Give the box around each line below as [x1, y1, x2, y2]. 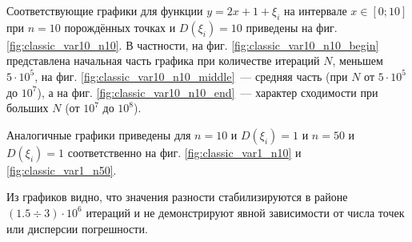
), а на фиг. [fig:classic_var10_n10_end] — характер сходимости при [37, 83, 378, 100]
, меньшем [332, 52, 383, 69]
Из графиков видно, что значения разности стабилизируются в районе [6, 188, 348, 205]
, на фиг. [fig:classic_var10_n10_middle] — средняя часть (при [34, 67, 348, 84]
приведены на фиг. [246, 18, 338, 35]
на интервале [283, 2, 347, 18]
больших [6, 99, 49, 116]
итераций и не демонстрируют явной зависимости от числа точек [86, 204, 405, 220]
